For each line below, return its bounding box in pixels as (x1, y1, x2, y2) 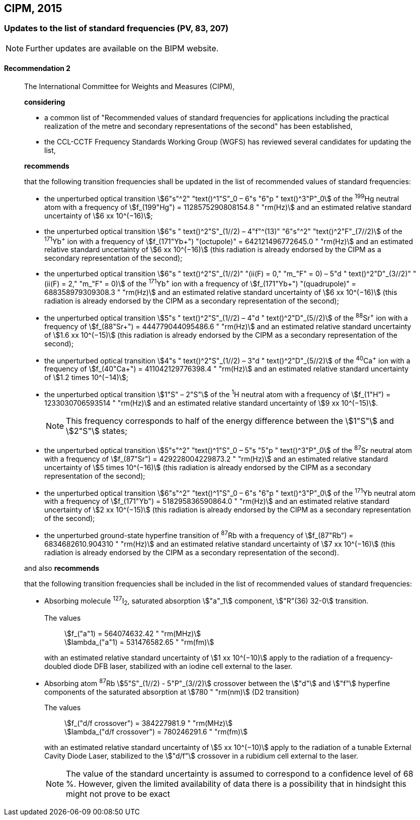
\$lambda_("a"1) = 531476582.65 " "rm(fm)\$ (64, 638, 214, 647)
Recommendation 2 (4, 64, 71, 73)
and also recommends (24, 563, 100, 572)
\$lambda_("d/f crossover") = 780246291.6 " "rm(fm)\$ (64, 727, 248, 736)
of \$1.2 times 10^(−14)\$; (44, 373, 129, 382)
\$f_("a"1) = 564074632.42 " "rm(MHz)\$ (64, 629, 201, 638)
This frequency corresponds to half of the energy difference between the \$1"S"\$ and (66, 415, 394, 426)
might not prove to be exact (66, 789, 170, 799)
